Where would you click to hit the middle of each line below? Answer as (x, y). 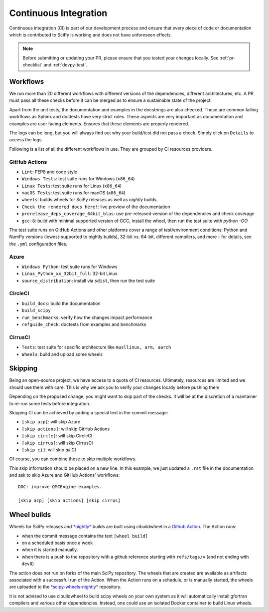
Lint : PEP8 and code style (50, 172)
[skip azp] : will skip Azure (51, 422)
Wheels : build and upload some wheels (62, 354)
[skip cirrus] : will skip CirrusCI (57, 443)
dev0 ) (28, 564)
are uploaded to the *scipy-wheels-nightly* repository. (65, 587)
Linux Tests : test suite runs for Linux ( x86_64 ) (72, 186)
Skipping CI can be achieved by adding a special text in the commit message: (89, 413)
